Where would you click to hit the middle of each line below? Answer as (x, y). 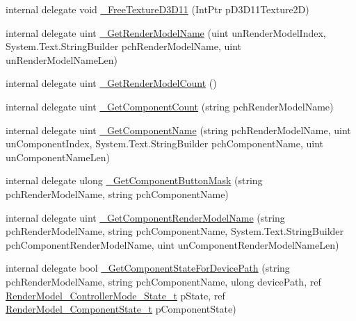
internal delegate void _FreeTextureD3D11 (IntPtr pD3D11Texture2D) (157, 9)
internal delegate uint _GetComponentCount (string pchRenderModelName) (170, 106)
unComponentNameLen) (58, 157)
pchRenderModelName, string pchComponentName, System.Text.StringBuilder (175, 231)
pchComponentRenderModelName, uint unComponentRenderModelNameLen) (172, 244)
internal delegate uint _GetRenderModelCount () (111, 83)
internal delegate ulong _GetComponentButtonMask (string (134, 180)
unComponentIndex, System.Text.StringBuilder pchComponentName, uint (164, 143)
